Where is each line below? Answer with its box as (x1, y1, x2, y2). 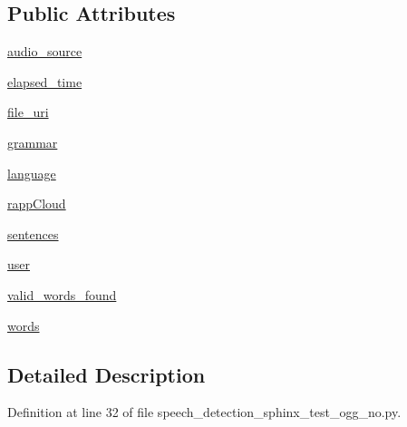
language (7, 163, 56, 182)
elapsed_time (7, 72, 82, 91)
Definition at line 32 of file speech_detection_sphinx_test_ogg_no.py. (7, 403, 402, 422)
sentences (7, 224, 59, 243)
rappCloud (7, 194, 66, 213)
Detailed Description (7, 360, 206, 388)
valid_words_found (7, 285, 117, 304)
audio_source (7, 42, 82, 61)
